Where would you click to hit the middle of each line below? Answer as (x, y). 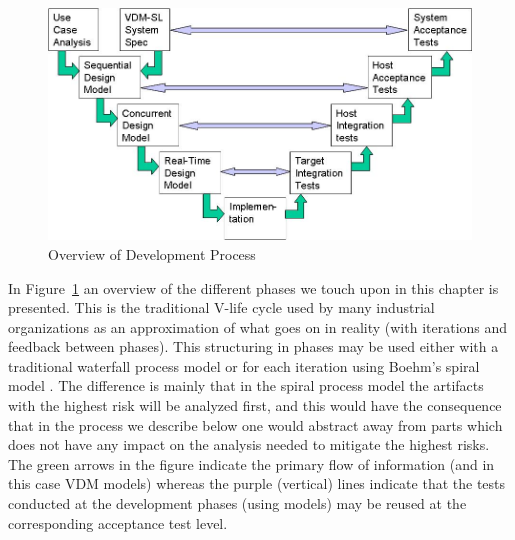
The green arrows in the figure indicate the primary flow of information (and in (251, 463)
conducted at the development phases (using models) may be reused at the (237, 503)
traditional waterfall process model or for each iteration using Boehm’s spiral (244, 365)
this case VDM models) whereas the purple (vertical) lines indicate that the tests (257, 483)
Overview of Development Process (152, 253)
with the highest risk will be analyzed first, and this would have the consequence (255, 405)
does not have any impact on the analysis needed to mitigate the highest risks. (249, 444)
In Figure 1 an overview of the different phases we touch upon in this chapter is (253, 287)
